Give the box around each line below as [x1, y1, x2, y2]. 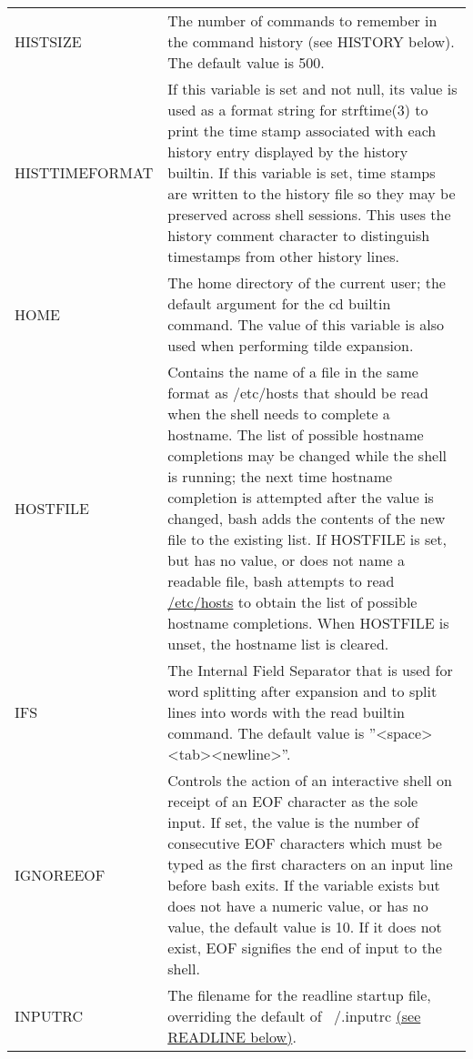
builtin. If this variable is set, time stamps [167, 162, 436, 183]
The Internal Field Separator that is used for [167, 660, 453, 681]
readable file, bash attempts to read [167, 570, 395, 591]
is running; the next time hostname [167, 466, 393, 487]
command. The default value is [167, 722, 365, 743]
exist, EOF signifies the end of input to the [167, 937, 442, 958]
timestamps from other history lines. [167, 246, 399, 267]
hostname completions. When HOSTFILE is [167, 612, 449, 633]
